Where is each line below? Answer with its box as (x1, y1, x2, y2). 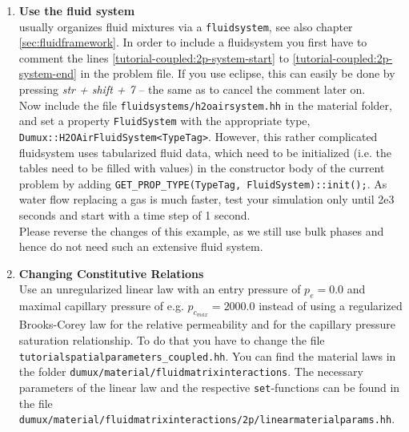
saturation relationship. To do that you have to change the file (18, 332, 325, 348)
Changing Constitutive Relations (18, 264, 204, 281)
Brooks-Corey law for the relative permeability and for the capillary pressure (18, 316, 395, 333)
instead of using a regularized (259, 297, 403, 314)
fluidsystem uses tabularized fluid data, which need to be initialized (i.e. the (18, 143, 391, 160)
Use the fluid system (18, 2, 135, 18)
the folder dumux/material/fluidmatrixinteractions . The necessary (18, 363, 363, 380)
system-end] (18, 65, 77, 82)
